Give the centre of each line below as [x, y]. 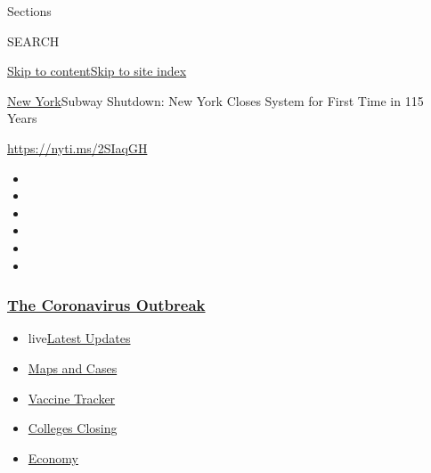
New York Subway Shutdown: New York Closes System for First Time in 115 [215, 100]
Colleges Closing [73, 428]
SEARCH [33, 41]
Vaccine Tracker [72, 398]
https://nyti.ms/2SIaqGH [77, 147]
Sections [29, 11]
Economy [53, 457]
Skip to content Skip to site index [97, 71]
